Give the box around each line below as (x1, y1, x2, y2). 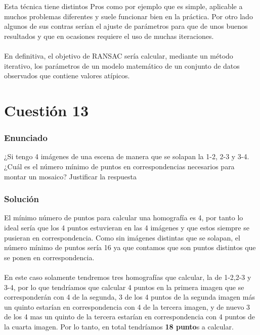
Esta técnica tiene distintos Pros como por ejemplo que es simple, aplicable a (4, 1, 243, 11)
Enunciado (4, 131, 48, 144)
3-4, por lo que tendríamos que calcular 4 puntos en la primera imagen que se (4, 281, 244, 292)
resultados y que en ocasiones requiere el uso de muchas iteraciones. (4, 30, 214, 41)
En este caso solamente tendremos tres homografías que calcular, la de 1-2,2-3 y (4, 271, 251, 282)
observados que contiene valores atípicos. (4, 70, 130, 81)
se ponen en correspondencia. (4, 252, 95, 262)
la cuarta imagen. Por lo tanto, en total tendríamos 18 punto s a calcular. (4, 321, 234, 331)
